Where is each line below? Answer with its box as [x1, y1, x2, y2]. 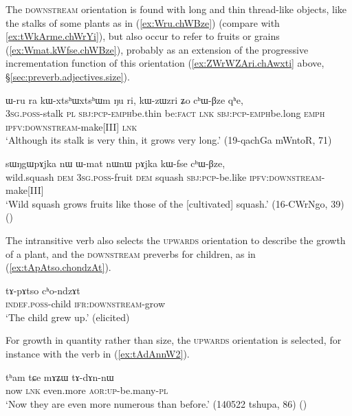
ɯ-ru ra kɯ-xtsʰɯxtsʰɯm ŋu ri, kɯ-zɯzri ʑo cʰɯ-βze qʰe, [5, 92, 243, 107]
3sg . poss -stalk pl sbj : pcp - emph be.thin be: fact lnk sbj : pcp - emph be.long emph [5, 106, 325, 120]
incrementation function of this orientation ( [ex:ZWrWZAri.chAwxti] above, [5, 56, 324, 70]
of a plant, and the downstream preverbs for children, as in [5, 246, 256, 261]
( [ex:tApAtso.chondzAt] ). [5, 260, 111, 274]
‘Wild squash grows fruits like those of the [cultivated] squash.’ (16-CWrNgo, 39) [5, 196, 344, 210]
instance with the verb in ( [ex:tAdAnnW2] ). [5, 347, 190, 361]
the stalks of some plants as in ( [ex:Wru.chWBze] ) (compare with [5, 15, 280, 30]
